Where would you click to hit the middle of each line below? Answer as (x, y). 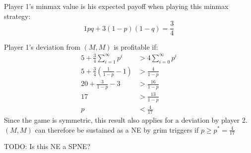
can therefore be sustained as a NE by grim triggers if (117, 129)
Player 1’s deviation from (42, 47)
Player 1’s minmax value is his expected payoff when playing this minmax (116, 6)
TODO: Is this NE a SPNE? (47, 146)
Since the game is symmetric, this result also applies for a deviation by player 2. (126, 119)
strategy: (17, 16)
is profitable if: (136, 47)
